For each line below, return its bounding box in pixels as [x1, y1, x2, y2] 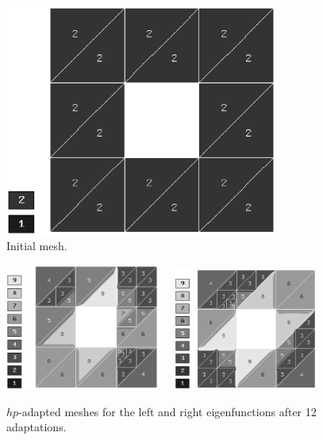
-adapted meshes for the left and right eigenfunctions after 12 [18, 403, 317, 419]
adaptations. [6, 419, 67, 435]
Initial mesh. [6, 237, 67, 254]
